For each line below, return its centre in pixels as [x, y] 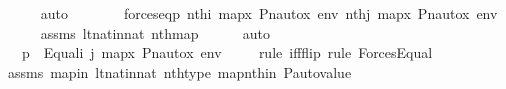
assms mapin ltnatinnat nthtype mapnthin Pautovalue [179, 71]
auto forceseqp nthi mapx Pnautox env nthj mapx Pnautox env [269, 13]
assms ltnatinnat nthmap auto [155, 32]
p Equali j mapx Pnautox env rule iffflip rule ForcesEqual [227, 52]
